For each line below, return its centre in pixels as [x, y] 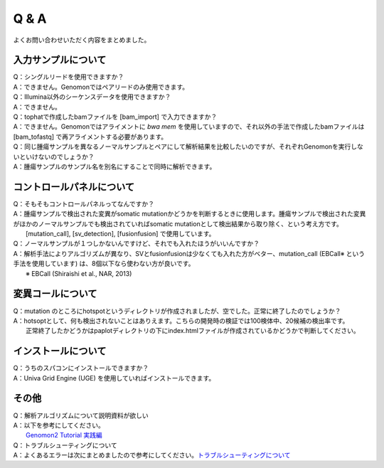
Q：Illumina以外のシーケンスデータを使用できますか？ [92, 97]
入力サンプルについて [60, 60]
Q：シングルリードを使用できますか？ [69, 77]
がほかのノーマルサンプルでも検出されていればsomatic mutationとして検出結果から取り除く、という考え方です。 [178, 223]
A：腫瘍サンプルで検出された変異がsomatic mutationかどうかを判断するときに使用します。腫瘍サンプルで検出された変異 [190, 214]
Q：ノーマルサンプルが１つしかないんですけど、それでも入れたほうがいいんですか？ [136, 244]
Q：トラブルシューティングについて [65, 445]
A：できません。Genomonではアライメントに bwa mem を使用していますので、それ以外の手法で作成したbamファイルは [189, 127]
